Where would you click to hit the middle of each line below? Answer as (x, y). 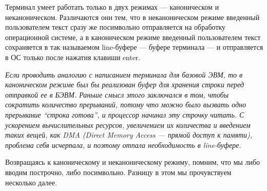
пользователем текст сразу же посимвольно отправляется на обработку (115, 27)
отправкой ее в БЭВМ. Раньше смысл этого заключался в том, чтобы (117, 94)
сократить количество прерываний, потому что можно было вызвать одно (126, 104)
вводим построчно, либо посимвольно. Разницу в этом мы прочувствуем (118, 172)
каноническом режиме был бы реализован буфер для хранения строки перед (125, 84)
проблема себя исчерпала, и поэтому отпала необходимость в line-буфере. (123, 145)
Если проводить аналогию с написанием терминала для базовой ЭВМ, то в (124, 74)
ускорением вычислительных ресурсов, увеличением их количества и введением (128, 125)
